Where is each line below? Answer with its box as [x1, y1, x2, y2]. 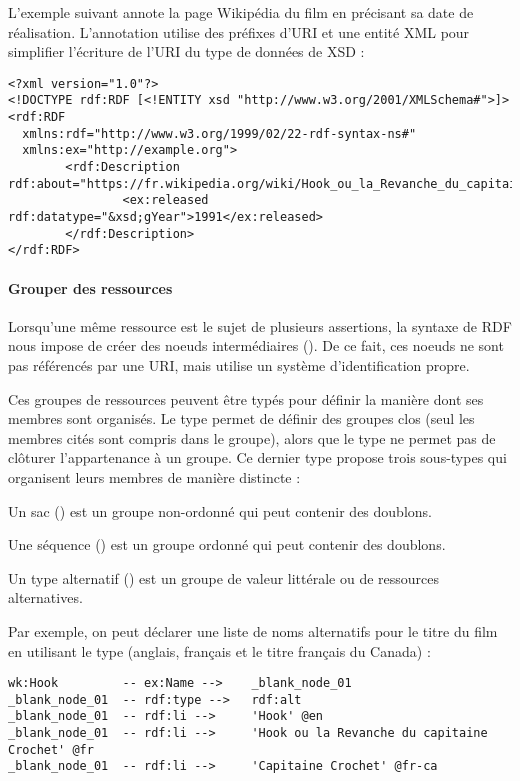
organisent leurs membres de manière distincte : [8, 466, 301, 487]
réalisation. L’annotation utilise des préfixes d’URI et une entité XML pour [8, 21, 470, 42]
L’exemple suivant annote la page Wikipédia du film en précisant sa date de [8, 2, 474, 22]
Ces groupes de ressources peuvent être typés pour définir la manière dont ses [8, 388, 484, 409]
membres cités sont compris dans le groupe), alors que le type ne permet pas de [8, 427, 496, 448]
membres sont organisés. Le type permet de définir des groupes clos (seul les [8, 408, 475, 429]
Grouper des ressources [8, 277, 173, 298]
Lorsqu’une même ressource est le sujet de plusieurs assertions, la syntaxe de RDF [8, 315, 512, 336]
